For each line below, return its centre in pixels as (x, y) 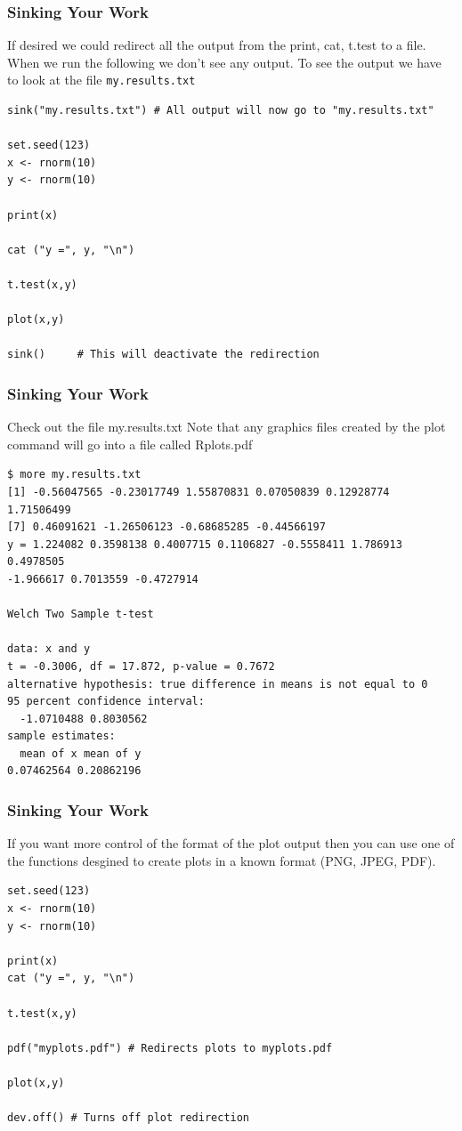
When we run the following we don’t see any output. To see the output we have (224, 62)
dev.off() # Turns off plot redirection (129, 1118)
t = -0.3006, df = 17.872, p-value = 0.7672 (141, 666)
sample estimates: (61, 736)
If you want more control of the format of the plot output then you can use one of (231, 843)
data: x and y (49, 649)
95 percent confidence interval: (106, 702)
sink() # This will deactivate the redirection (163, 355)
